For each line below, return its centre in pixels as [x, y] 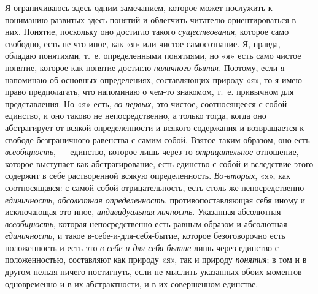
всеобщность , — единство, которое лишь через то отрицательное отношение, [152, 152]
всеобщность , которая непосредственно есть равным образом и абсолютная [146, 223]
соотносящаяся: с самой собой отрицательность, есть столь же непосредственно [155, 187]
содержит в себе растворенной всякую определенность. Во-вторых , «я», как [148, 175]
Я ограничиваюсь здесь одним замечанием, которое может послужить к [139, 7]
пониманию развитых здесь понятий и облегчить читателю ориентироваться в [151, 19]
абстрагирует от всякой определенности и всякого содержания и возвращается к [155, 127]
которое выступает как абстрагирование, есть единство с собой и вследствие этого [159, 163]
